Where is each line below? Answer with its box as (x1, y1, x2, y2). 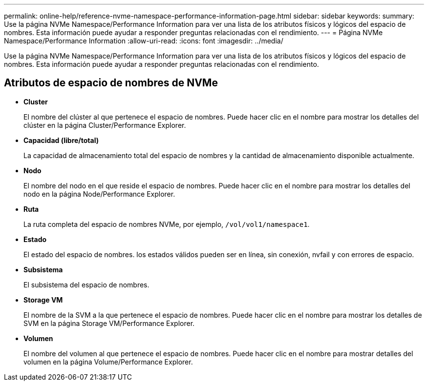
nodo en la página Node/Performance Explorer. (23, 189, 175, 198)
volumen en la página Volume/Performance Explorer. (23, 357, 193, 366)
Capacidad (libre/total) (23, 136, 99, 144)
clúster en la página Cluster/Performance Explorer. (23, 121, 186, 129)
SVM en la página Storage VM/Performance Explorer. (23, 319, 195, 327)
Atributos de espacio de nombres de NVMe (4, 77, 218, 89)
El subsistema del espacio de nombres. (23, 280, 150, 289)
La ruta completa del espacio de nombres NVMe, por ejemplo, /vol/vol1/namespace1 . (23, 220, 310, 228)
